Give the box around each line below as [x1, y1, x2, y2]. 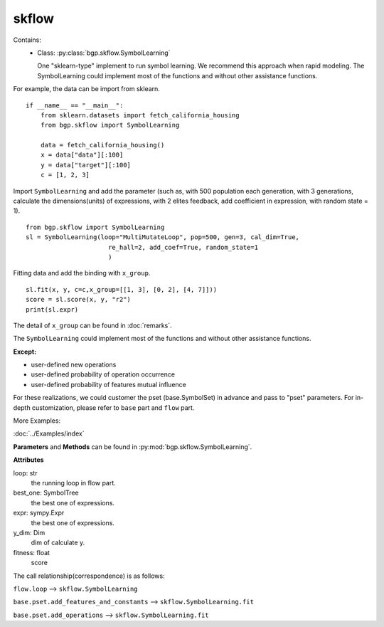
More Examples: [13, 416, 60, 425]
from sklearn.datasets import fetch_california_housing [40, 111, 240, 119]
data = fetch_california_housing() [40, 141, 165, 149]
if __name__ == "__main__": [26, 101, 124, 110]
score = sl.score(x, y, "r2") [26, 295, 132, 304]
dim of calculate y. [31, 538, 85, 547]
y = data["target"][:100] [40, 161, 132, 169]
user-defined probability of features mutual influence [31, 380, 186, 389]
